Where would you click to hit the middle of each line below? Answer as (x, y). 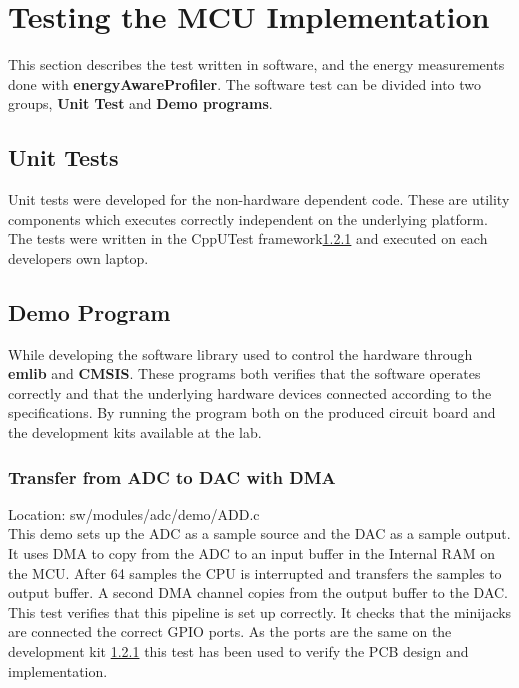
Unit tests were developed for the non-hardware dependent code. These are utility (259, 199)
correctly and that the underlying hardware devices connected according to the (250, 392)
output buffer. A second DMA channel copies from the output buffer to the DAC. (258, 592)
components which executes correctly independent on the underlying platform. (248, 218)
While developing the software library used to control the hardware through (240, 353)
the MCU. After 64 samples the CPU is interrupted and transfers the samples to (255, 572)
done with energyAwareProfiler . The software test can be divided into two (245, 83)
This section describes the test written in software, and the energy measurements (256, 64)
